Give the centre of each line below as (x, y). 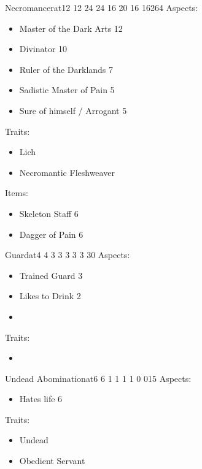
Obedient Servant (52, 461)
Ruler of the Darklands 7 (66, 69)
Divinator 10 (43, 49)
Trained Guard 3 (51, 275)
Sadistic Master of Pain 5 (67, 90)
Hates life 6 (41, 399)
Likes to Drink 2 (50, 296)
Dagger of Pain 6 (51, 234)
